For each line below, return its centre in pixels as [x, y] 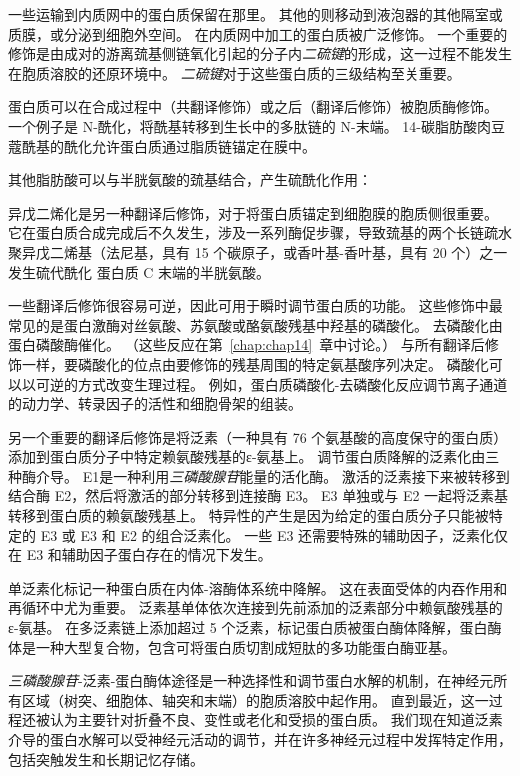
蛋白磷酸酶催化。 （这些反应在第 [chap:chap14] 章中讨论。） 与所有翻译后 [246, 344]
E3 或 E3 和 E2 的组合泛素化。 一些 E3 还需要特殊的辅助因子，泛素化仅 [274, 534]
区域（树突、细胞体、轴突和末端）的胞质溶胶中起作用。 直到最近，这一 [255, 699]
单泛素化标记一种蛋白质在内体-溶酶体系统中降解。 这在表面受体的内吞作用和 [258, 587]
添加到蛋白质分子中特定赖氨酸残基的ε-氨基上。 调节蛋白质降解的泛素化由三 [254, 456]
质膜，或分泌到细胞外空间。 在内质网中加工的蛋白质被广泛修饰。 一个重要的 [258, 33]
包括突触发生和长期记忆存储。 [106, 758]
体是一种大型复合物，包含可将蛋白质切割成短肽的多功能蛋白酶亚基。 [232, 646]
